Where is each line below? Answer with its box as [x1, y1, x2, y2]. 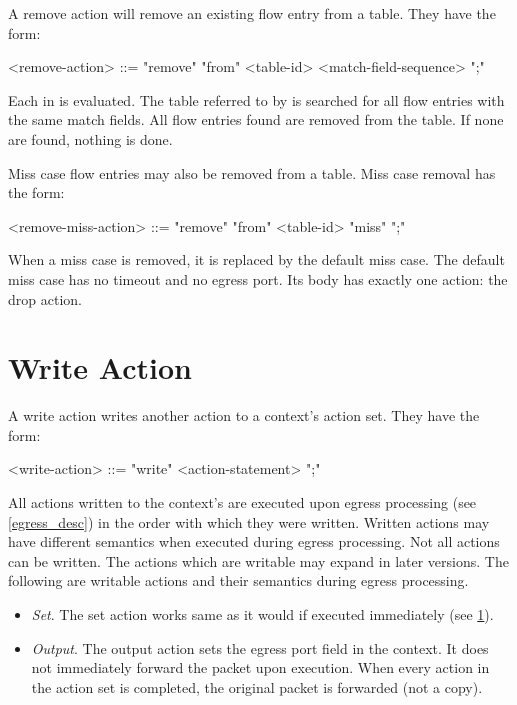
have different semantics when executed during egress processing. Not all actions [8, 531, 500, 552]
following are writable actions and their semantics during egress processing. [8, 570, 469, 591]
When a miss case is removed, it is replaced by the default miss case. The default [8, 249, 505, 270]
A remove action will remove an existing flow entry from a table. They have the [8, 3, 496, 23]
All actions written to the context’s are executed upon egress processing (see [8, 492, 477, 513]
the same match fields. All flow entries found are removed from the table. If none [8, 109, 504, 130]
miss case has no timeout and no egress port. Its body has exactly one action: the [8, 268, 508, 289]
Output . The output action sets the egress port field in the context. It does [31, 637, 489, 658]
